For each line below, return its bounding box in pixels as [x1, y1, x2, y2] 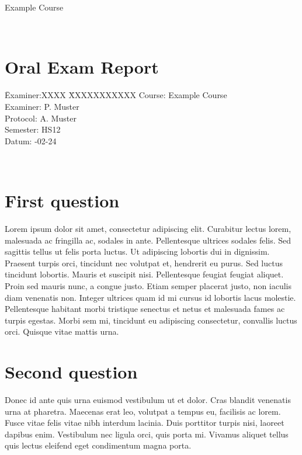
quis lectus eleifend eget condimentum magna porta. [5, 439, 192, 451]
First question [5, 189, 120, 213]
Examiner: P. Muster [5, 100, 79, 112]
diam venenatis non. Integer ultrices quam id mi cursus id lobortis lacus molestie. [5, 291, 296, 303]
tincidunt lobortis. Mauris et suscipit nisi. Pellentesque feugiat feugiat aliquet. [5, 268, 284, 280]
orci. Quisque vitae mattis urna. [5, 325, 119, 338]
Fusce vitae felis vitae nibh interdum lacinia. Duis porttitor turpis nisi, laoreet [5, 416, 284, 429]
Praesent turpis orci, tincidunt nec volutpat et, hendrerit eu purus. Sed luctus [5, 256, 283, 269]
